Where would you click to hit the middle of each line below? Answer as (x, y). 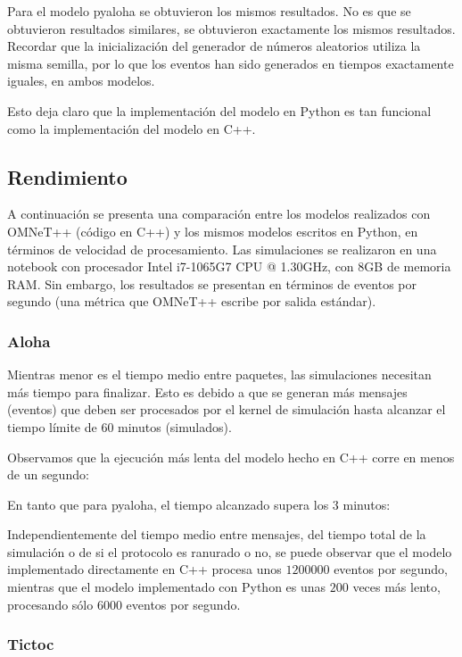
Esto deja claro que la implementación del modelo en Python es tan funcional (219, 110)
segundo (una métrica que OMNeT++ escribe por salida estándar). (192, 301)
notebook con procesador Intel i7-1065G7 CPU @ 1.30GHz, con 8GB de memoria (229, 266)
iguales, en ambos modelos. (81, 81)
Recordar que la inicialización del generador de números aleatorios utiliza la (214, 46)
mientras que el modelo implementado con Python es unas (167, 587)
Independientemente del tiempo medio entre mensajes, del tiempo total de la (217, 534)
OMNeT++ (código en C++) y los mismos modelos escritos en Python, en (213, 231)
